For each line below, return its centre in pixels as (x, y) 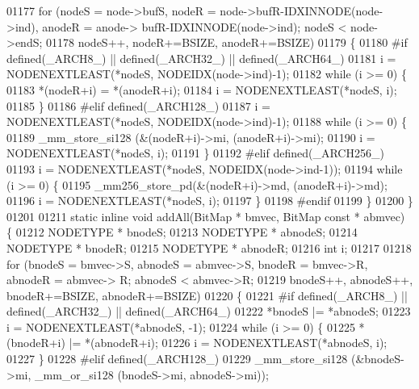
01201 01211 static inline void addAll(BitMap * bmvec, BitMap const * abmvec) (206, 216)
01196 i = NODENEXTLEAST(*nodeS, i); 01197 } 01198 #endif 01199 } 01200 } (210, 201)
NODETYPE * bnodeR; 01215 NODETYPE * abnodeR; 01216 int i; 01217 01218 (209, 247)
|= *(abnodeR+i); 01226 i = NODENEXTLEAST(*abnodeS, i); (228, 343)
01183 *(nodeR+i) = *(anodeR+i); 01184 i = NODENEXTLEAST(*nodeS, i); (202, 89)
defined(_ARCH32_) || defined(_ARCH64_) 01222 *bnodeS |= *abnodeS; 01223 (209, 311)
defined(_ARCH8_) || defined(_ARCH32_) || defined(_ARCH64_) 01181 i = (201, 58)
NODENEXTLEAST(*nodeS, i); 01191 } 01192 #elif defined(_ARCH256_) (195, 153)
